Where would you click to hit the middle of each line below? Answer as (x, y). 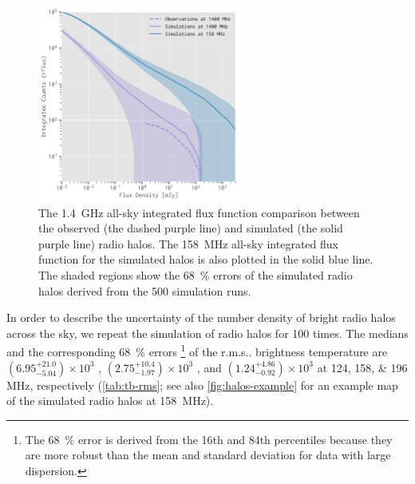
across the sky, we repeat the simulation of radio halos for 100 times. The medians (207, 333)
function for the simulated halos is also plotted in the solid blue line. (206, 259)
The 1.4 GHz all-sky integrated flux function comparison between (199, 212)
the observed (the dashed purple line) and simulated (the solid (191, 228)
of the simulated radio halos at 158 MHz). (110, 401)
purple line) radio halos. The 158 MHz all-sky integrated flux (188, 243)
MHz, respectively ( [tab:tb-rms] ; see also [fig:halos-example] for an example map (202, 385)
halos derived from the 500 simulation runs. (145, 290)
